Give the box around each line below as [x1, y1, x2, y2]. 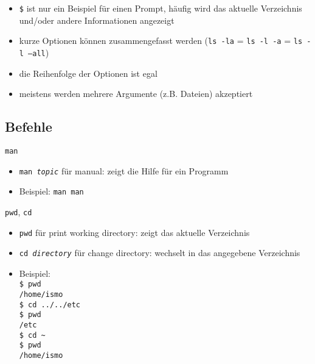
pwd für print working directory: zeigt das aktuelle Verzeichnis [19, 226, 250, 238]
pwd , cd [5, 205, 32, 218]
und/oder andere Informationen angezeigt [19, 13, 175, 26]
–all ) [28, 46, 49, 59]
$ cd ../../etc [19, 300, 81, 309]
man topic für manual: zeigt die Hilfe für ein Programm [19, 164, 229, 177]
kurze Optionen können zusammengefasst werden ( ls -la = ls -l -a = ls [19, 34, 303, 47]
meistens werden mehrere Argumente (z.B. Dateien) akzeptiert [19, 87, 253, 100]
